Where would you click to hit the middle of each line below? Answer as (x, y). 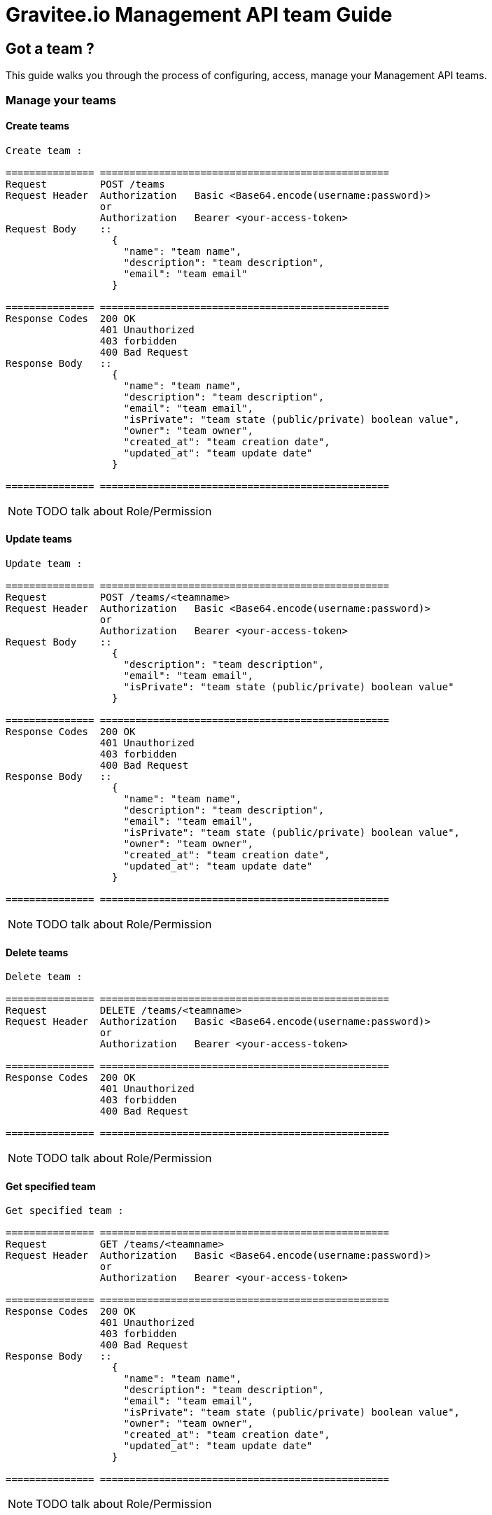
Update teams (39, 539)
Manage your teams (61, 100)
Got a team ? (50, 48)
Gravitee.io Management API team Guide (199, 15)
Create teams (38, 126)
